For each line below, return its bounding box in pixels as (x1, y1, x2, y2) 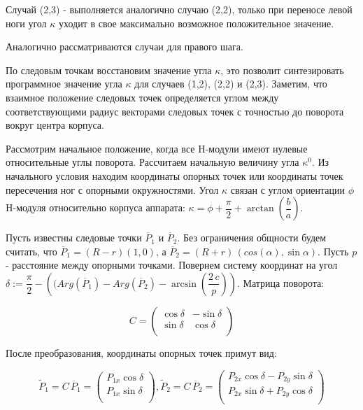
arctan (246, 204, 274, 214)
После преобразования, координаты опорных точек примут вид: (6, 345, 277, 360)
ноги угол (6, 15, 47, 30)
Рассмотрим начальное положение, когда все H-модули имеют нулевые (6, 141, 308, 155)
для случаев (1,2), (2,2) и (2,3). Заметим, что (134, 76, 327, 91)
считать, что (6, 243, 57, 258)
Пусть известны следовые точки (6, 230, 142, 245)
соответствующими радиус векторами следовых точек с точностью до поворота (6, 104, 344, 118)
